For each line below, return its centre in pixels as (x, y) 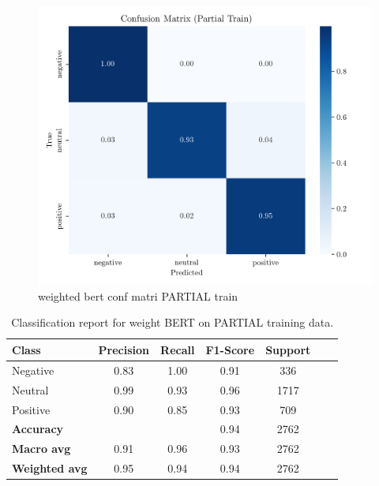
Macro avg (41, 449)
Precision (124, 349)
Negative (33, 370)
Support (288, 349)
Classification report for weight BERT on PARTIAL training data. (173, 322)
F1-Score (230, 349)
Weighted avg (50, 468)
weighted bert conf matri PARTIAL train (138, 295)
